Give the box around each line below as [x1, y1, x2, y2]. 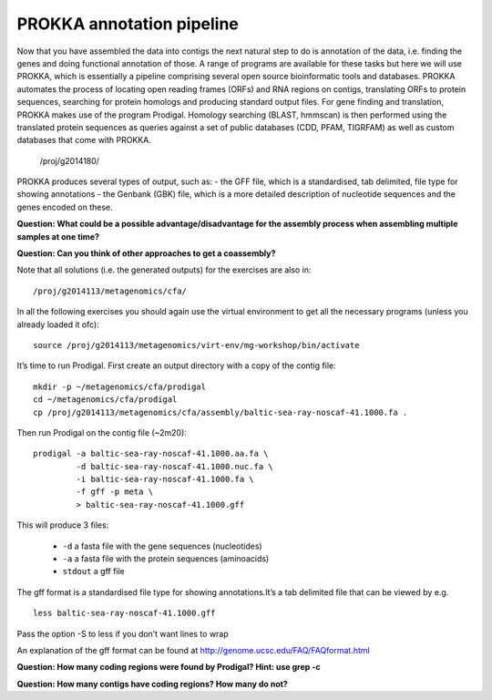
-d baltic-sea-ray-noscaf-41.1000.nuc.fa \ [76, 461, 273, 471]
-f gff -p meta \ [76, 487, 154, 497]
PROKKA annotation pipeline [16, 14, 239, 34]
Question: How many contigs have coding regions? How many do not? [16, 678, 289, 689]
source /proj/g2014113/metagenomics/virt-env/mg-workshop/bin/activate [33, 340, 360, 350]
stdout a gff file [62, 566, 125, 577]
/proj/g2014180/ [39, 155, 100, 166]
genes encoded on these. [16, 201, 113, 212]
